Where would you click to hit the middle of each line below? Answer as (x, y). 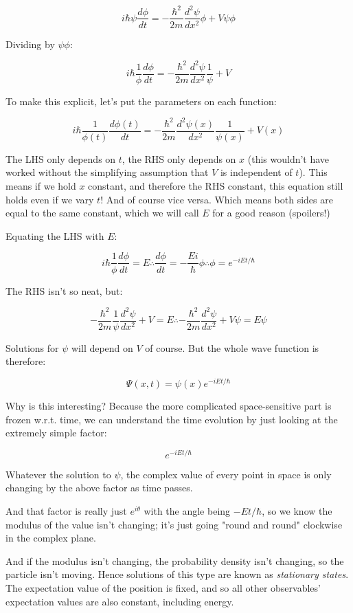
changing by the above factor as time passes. (99, 488)
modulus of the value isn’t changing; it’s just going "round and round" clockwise (174, 524)
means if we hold (41, 186)
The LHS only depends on (61, 158)
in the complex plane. (51, 538)
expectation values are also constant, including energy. (120, 601)
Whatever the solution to (58, 474)
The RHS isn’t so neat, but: (64, 290)
